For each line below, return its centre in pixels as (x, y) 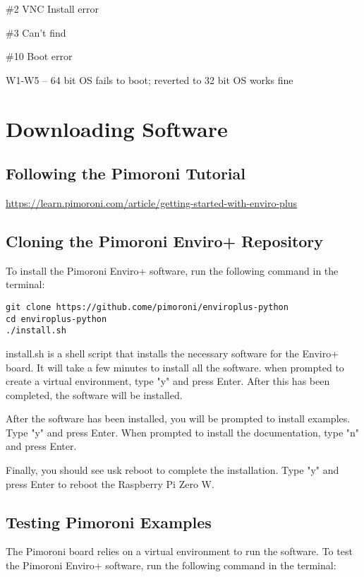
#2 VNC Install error (53, 8)
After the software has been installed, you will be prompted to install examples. (178, 418)
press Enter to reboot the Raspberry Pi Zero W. (110, 483)
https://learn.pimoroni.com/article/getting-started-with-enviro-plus (152, 202)
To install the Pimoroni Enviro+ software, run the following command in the (172, 270)
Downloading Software (117, 128)
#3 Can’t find (36, 32)
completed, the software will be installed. (94, 394)
